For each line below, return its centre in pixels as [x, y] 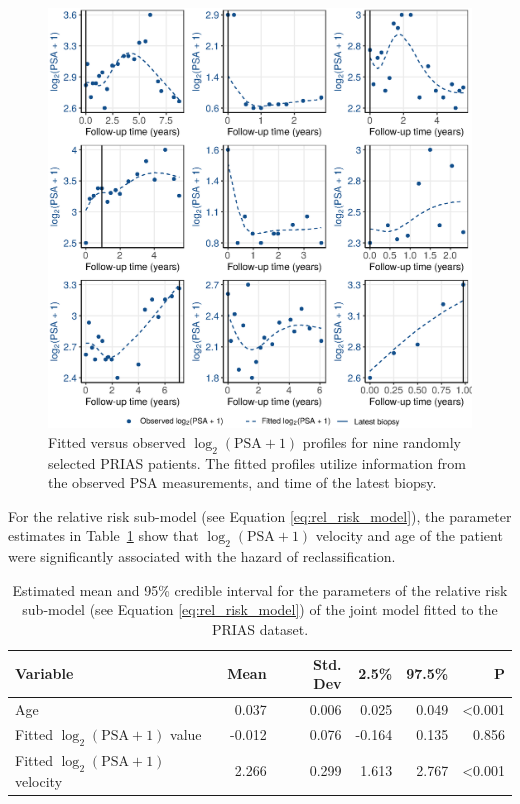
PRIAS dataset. [260, 629]
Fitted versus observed [117, 441]
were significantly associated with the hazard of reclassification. [202, 556]
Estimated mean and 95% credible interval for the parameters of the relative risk [260, 589]
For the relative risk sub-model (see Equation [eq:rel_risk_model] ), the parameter [260, 515]
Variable [44, 673]
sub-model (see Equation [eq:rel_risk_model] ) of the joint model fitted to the [260, 609]
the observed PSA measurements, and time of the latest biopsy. [242, 482]
